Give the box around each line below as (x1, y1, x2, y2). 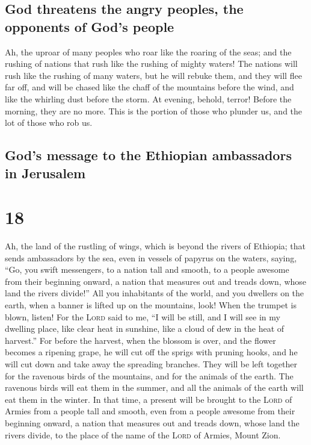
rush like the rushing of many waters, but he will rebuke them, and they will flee (5, 69, 302, 81)
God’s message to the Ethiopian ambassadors (5, 146, 292, 164)
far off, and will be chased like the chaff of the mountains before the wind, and (5, 81, 294, 93)
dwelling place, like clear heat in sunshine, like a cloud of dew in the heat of (5, 322, 285, 335)
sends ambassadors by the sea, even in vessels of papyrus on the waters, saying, (5, 251, 297, 264)
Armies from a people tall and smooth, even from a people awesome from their (5, 405, 295, 417)
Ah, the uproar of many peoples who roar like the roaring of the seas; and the (5, 45, 292, 58)
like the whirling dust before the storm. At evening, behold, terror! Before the (5, 92, 292, 105)
